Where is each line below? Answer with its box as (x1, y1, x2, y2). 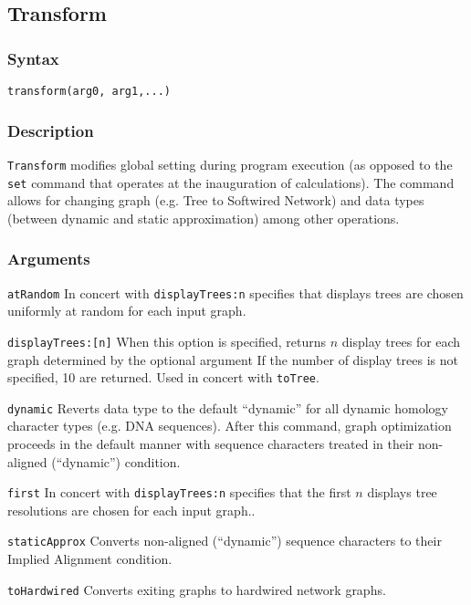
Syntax (7, 47, 59, 69)
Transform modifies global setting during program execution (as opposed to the (7, 154, 453, 173)
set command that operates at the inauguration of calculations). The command (7, 172, 455, 192)
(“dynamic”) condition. (51, 452, 181, 471)
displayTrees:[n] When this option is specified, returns (7, 331, 327, 350)
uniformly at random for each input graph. (7, 301, 246, 320)
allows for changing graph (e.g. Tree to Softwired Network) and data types (7, 191, 424, 210)
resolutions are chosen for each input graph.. (7, 500, 256, 519)
